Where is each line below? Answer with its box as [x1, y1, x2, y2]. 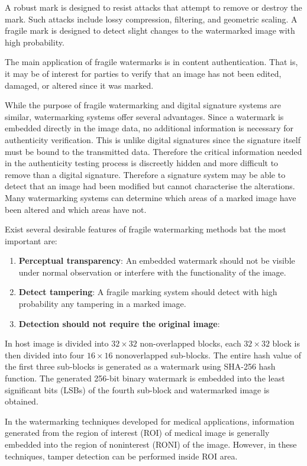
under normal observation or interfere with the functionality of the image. [18, 266, 286, 278]
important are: [5, 234, 57, 247]
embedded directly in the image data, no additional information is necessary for [5, 122, 294, 134]
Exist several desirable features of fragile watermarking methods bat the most [5, 223, 286, 235]
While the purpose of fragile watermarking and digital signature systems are [5, 99, 281, 111]
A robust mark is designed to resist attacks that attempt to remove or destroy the [5, 1, 302, 13]
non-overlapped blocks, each [140, 337, 241, 350]
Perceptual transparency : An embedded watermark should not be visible [18, 254, 295, 267]
